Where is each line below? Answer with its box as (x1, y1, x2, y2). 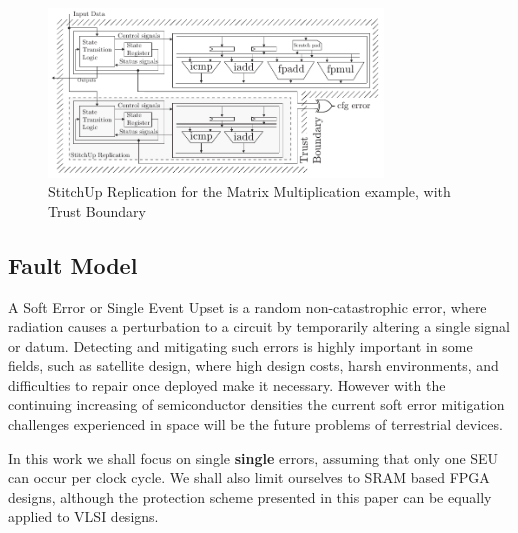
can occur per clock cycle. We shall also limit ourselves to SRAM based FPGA (8, 467, 490, 488)
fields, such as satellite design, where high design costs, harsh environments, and (8, 355, 499, 376)
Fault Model (8, 249, 138, 280)
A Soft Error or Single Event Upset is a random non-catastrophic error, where (8, 296, 487, 317)
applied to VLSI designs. (8, 506, 159, 527)
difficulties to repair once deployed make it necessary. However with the (8, 374, 446, 395)
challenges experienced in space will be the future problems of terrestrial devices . (8, 414, 503, 435)
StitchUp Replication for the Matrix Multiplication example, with (48, 181, 451, 202)
